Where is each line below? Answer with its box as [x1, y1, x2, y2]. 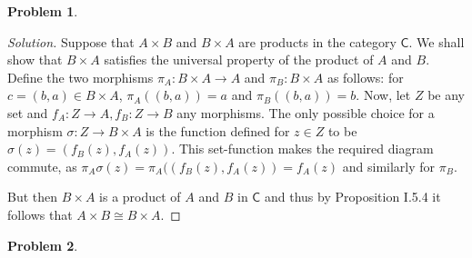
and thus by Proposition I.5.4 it [264, 187, 441, 206]
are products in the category [238, 32, 397, 51]
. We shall [408, 32, 465, 51]
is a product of [99, 187, 181, 206]
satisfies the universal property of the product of [104, 50, 374, 69]
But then [7, 187, 58, 206]
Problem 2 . [7, 235, 78, 254]
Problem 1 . [7, 2, 78, 20]
